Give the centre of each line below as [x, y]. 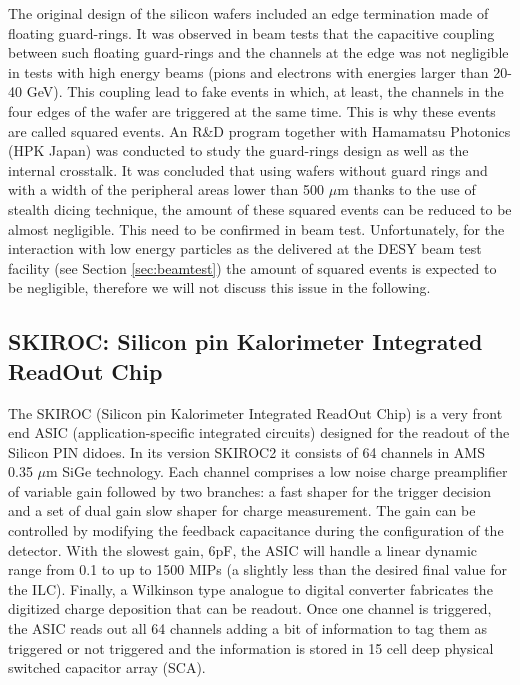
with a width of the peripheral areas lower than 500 [166, 189]
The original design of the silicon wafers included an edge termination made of [248, 13]
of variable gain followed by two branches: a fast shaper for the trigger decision [250, 490]
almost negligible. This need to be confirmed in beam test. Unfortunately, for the [256, 228]
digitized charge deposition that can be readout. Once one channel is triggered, [250, 608]
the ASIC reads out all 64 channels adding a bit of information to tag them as [248, 628]
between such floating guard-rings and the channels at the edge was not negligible [258, 52]
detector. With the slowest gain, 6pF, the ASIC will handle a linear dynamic [243, 549]
